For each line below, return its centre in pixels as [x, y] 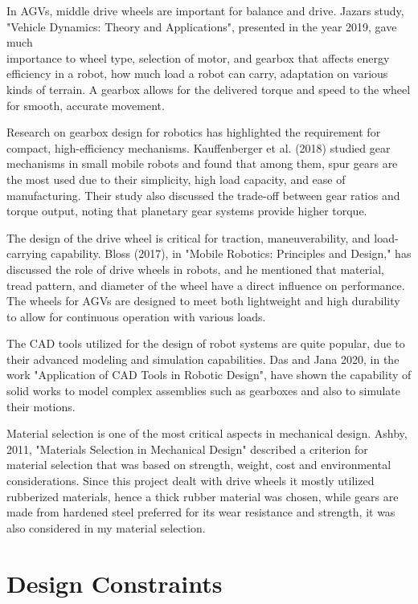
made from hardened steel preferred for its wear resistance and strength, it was [201, 512]
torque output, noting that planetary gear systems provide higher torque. [187, 211]
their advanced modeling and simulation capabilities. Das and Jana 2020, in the [203, 359]
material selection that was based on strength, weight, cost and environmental [199, 465]
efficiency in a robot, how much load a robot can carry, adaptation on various [197, 73]
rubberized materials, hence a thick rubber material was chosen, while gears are [203, 496]
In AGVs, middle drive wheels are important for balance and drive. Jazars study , [205, 10]
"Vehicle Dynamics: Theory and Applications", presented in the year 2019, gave [202, 26]
